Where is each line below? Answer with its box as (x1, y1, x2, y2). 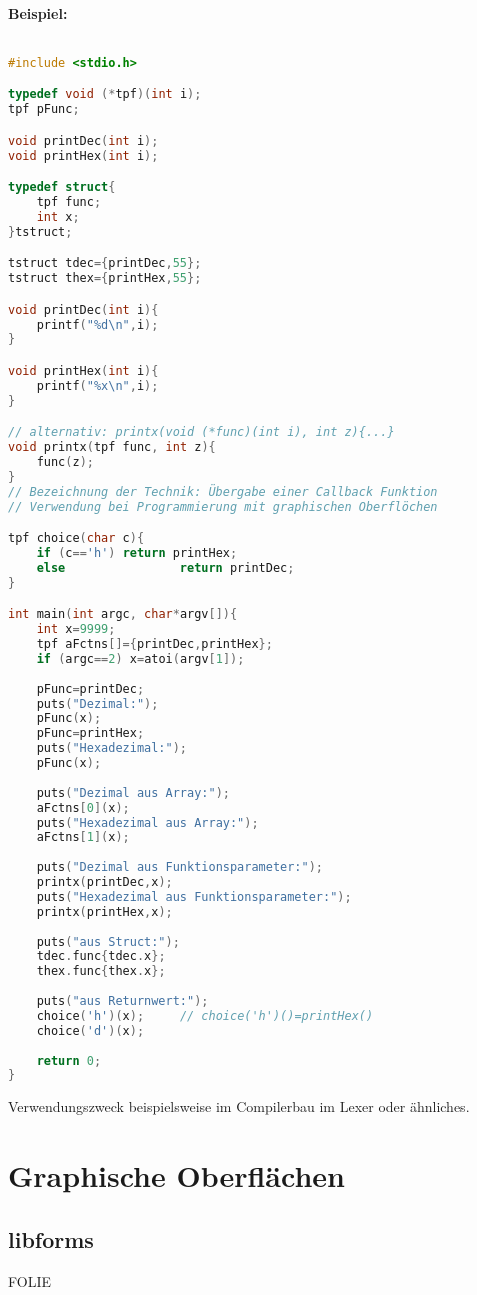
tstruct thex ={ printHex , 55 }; (8, 271, 202, 286)
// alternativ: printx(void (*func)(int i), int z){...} (8, 425, 395, 440)
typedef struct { (8, 180, 116, 195)
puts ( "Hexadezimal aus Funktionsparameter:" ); (36, 889, 352, 904)
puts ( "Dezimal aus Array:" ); (36, 785, 230, 800)
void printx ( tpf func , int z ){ (8, 440, 216, 455)
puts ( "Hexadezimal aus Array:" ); (36, 815, 259, 830)
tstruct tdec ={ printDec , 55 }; (8, 256, 202, 271)
